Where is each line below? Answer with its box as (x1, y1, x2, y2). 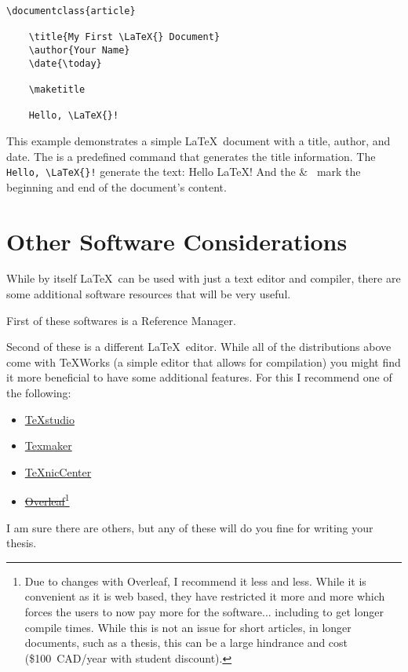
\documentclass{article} (6, 5, 136, 16)
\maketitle (28, 83, 86, 95)
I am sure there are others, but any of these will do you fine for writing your (6, 519, 373, 535)
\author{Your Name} (28, 44, 130, 56)
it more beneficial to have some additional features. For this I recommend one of (6, 369, 392, 385)
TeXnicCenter (24, 463, 92, 480)
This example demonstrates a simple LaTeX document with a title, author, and (6, 132, 391, 148)
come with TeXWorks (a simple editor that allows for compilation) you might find (6, 353, 401, 370)
